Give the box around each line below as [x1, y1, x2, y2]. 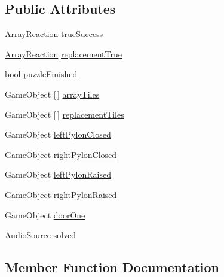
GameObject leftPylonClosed [5, 128, 111, 141]
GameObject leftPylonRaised [5, 168, 111, 181]
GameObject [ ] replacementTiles [5, 108, 124, 120]
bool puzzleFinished [5, 68, 78, 80]
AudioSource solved [5, 229, 76, 241]
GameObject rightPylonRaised [5, 188, 117, 200]
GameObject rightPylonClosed [5, 148, 117, 160]
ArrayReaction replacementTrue [5, 47, 122, 60]
